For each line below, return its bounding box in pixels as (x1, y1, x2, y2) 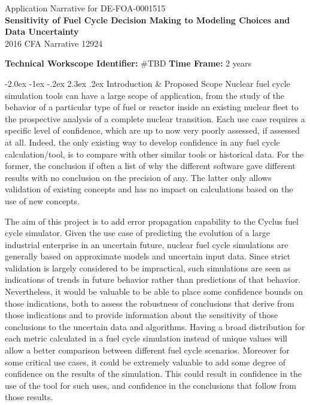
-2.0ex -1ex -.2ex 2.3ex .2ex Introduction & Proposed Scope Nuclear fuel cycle (5, 77, 290, 89)
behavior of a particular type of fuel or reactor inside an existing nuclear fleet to (5, 101, 299, 113)
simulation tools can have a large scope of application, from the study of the (5, 89, 285, 101)
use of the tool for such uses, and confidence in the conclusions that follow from (5, 379, 297, 391)
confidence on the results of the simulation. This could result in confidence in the (5, 367, 302, 380)
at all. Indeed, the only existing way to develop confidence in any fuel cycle (5, 135, 280, 148)
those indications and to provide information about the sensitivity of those (5, 309, 278, 321)
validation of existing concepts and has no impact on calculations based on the (5, 183, 293, 195)
